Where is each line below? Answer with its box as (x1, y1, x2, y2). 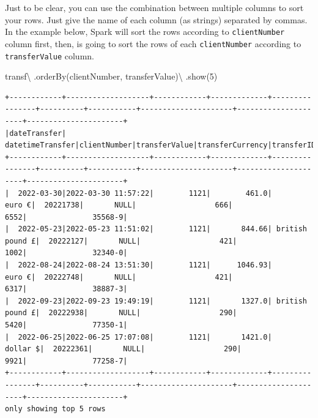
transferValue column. (5, 49, 94, 62)
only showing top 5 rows (5, 405, 106, 414)
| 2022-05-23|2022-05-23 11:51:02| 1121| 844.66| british (5, 225, 307, 234)
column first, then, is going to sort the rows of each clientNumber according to (5, 37, 301, 50)
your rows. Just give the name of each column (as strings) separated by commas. (5, 13, 308, 26)
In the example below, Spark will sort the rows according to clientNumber (5, 25, 285, 38)
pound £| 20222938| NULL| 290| (5, 308, 237, 318)
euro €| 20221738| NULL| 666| (5, 201, 233, 210)
